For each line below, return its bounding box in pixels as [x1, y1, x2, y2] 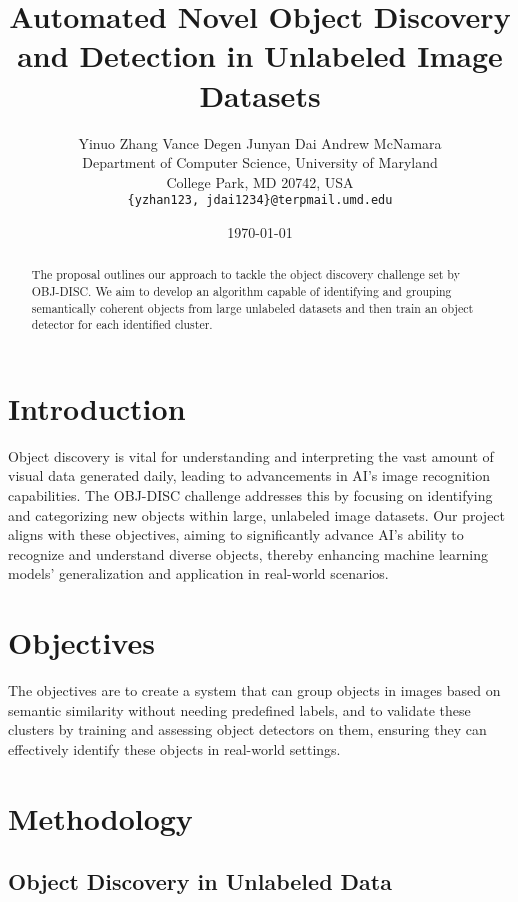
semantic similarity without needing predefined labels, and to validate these [8, 699, 471, 720]
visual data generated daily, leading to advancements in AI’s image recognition [8, 465, 491, 486]
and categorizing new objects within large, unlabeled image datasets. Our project [8, 504, 506, 525]
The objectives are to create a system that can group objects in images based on [8, 680, 501, 701]
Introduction [8, 387, 186, 428]
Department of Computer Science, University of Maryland [82, 152, 438, 173]
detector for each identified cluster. [31, 316, 213, 333]
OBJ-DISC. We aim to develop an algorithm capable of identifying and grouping [31, 282, 452, 299]
